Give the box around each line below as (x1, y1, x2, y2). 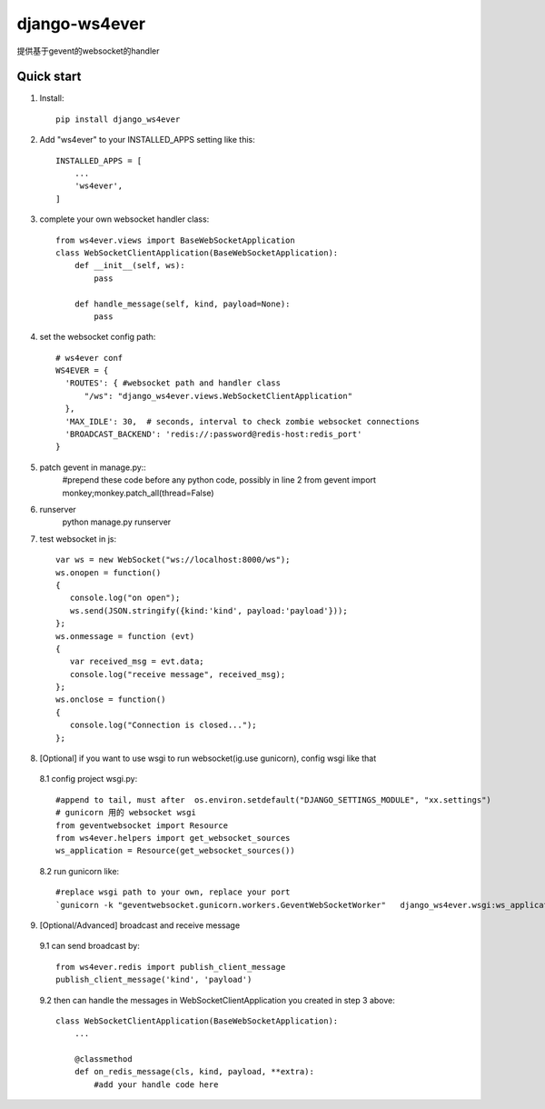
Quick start (16, 69, 82, 85)
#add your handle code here (94, 1079, 219, 1090)
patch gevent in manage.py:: (39, 462, 147, 473)
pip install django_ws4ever (55, 114, 181, 125)
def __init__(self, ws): (74, 260, 185, 271)
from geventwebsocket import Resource (55, 820, 229, 831)
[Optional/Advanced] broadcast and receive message (39, 919, 241, 931)
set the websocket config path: (39, 332, 156, 343)
